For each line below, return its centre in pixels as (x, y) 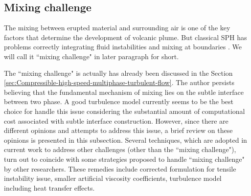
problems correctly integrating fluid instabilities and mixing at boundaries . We (123, 47)
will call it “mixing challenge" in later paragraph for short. (91, 56)
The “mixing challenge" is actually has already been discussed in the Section (118, 73)
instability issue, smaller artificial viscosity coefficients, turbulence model (113, 178)
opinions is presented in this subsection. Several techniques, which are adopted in (125, 140)
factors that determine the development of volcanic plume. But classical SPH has (125, 37)
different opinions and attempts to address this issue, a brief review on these (118, 130)
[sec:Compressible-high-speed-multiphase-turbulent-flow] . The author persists (119, 82)
